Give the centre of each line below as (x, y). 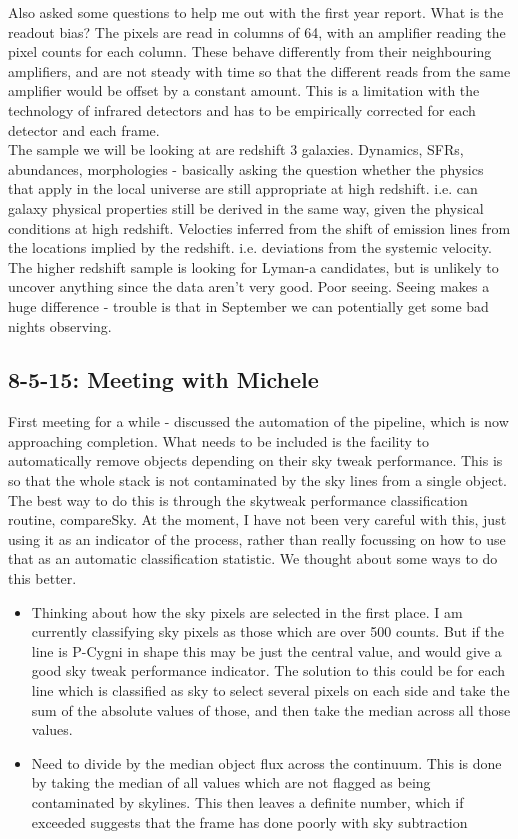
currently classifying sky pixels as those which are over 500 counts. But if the (267, 631)
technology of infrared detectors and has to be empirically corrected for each (242, 109)
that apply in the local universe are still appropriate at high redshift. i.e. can (243, 188)
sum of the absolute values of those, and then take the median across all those (271, 709)
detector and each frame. (84, 129)
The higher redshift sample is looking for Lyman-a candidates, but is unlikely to (253, 266)
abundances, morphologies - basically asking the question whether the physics (246, 168)
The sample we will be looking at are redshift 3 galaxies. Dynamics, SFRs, (236, 149)
